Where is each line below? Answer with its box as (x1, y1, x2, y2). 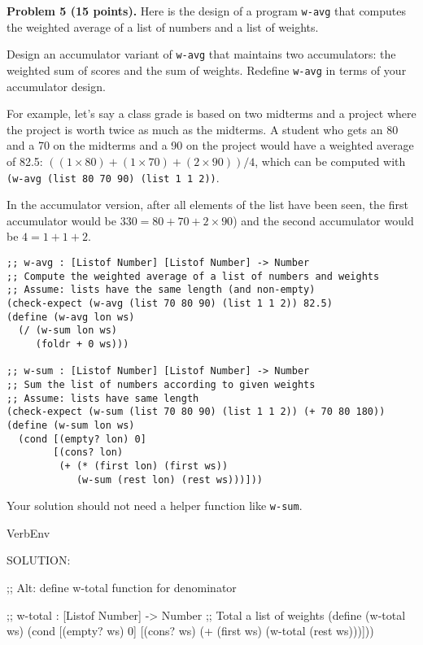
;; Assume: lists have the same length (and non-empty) (7, 284, 316, 296)
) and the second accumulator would (233, 211, 414, 229)
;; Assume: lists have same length (7, 392, 199, 404)
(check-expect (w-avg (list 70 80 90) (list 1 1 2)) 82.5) (7, 298, 333, 309)
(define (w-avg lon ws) (7, 311, 135, 323)
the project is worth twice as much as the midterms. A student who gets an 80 (7, 120, 399, 137)
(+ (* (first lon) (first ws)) (59, 460, 229, 472)
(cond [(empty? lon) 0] (18, 433, 146, 445)
